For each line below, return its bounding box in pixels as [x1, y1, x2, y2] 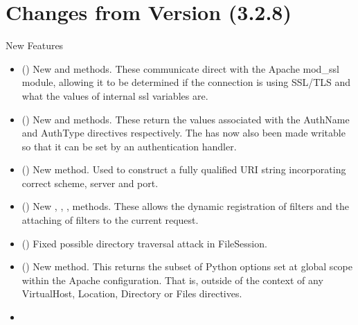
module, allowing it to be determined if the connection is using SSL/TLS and [21, 75, 351, 89]
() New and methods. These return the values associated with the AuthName [21, 112, 350, 126]
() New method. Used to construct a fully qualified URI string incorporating [21, 162, 346, 177]
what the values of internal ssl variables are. [21, 88, 208, 103]
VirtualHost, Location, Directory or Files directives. [21, 286, 242, 301]
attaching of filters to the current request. [21, 213, 199, 227]
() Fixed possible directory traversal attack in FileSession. [21, 236, 267, 250]
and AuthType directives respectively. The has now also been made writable [21, 125, 346, 140]
